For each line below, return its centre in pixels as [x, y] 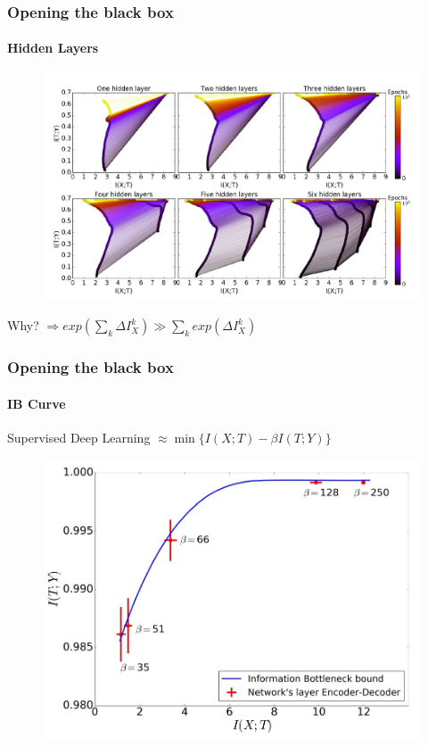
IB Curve [37, 403]
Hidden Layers [53, 48]
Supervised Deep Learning [79, 438]
